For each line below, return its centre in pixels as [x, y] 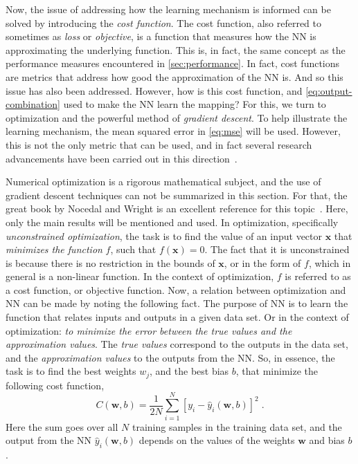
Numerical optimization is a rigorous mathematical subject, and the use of [163, 182]
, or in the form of [262, 262]
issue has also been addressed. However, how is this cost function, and [154, 90]
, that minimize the [277, 371]
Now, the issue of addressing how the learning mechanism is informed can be [168, 9]
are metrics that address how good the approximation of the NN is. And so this [174, 76]
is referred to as [318, 276]
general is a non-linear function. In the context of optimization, [140, 276]
